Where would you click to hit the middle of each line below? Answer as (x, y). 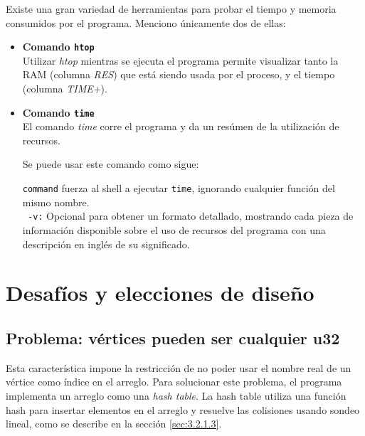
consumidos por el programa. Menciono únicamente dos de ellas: (146, 22)
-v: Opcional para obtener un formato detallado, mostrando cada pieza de (190, 216)
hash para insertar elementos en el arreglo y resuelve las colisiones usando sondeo (183, 409)
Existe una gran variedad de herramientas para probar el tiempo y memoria (171, 9)
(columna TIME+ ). (65, 89)
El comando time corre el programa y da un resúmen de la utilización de (181, 126)
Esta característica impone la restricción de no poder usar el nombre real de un (179, 367)
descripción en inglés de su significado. (106, 244)
